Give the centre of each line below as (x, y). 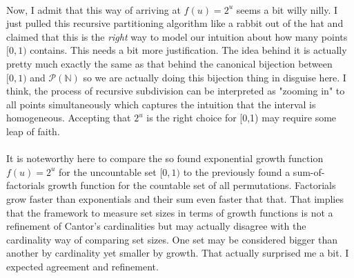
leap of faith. (33, 131)
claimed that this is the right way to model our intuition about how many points (177, 36)
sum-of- (309, 171)
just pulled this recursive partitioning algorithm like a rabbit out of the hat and (175, 23)
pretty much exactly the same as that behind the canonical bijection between (169, 63)
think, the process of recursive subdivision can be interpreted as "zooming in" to (176, 91)
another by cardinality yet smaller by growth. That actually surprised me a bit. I (178, 253)
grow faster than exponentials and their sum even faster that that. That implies (175, 198)
